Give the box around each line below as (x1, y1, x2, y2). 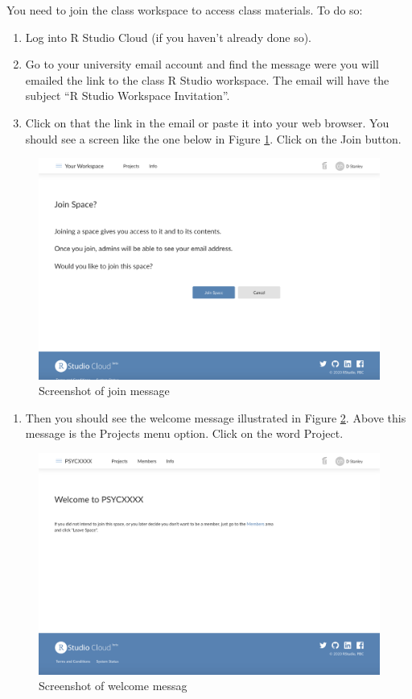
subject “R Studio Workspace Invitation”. (25, 87, 230, 104)
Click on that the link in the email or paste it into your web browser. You (25, 114, 389, 131)
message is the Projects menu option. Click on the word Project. (25, 425, 344, 442)
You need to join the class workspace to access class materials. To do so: (6, 2, 363, 18)
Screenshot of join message (39, 382, 170, 399)
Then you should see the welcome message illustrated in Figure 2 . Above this (25, 409, 406, 426)
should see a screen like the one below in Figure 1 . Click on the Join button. (25, 130, 402, 147)
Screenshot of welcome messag (39, 677, 187, 694)
